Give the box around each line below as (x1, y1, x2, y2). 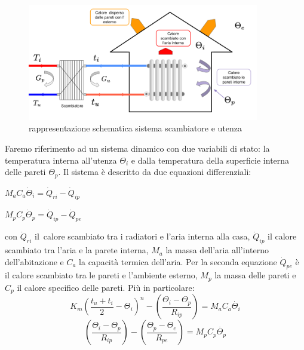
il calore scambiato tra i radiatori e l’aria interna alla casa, (35, 230, 250, 242)
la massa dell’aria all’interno (165, 244, 269, 256)
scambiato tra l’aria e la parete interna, (5, 244, 149, 256)
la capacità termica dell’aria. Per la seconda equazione (79, 255, 277, 268)
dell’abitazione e (5, 255, 64, 268)
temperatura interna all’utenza (5, 153, 117, 166)
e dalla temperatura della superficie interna (131, 153, 290, 166)
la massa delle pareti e (214, 269, 296, 281)
